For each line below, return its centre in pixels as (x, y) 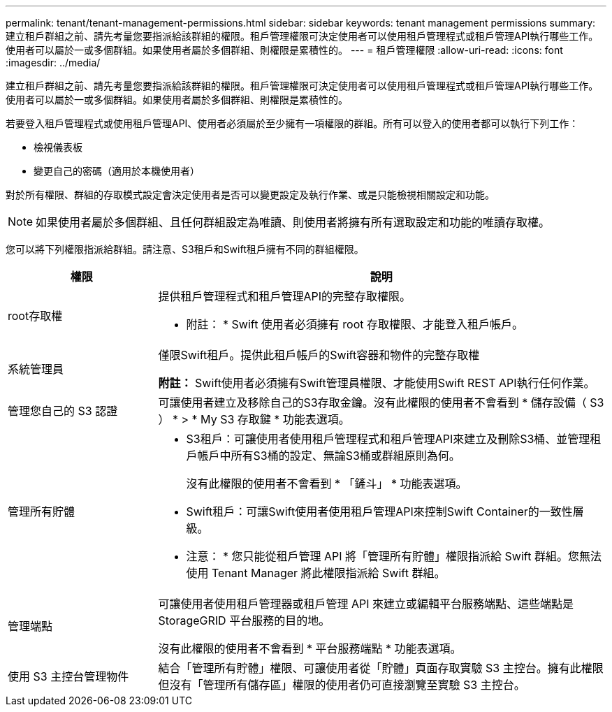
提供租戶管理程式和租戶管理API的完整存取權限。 (285, 296)
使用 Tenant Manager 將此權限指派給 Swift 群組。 (316, 573)
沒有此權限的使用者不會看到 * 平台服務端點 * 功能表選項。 (310, 648)
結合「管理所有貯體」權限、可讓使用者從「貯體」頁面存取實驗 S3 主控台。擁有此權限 (381, 668)
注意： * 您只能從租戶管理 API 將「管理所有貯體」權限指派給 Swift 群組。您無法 (394, 556)
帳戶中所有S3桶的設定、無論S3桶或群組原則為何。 (329, 456)
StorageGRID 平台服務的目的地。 (244, 620)
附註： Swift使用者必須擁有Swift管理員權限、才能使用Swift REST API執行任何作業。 (377, 383)
